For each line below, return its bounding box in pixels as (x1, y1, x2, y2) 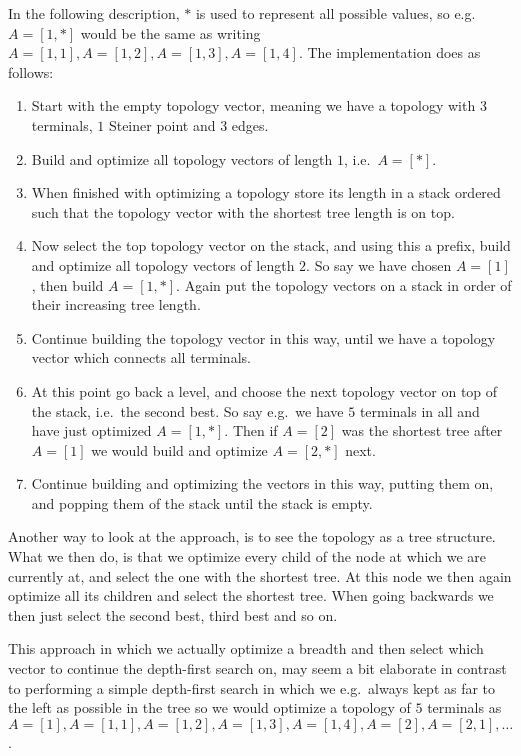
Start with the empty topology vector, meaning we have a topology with (31, 95, 476, 116)
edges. (231, 114, 269, 135)
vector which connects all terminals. (31, 347, 251, 368)
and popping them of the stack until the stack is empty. (31, 492, 373, 513)
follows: (8, 61, 54, 82)
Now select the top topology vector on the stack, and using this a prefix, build (31, 235, 511, 256)
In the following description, (8, 3, 180, 23)
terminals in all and (359, 400, 480, 421)
